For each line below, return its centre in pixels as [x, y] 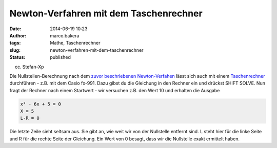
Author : [18, 35]
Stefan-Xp [33, 67]
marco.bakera [65, 35]
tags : [15, 43]
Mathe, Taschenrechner [75, 43]
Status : [17, 57]
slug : [15, 50]
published [61, 57]
